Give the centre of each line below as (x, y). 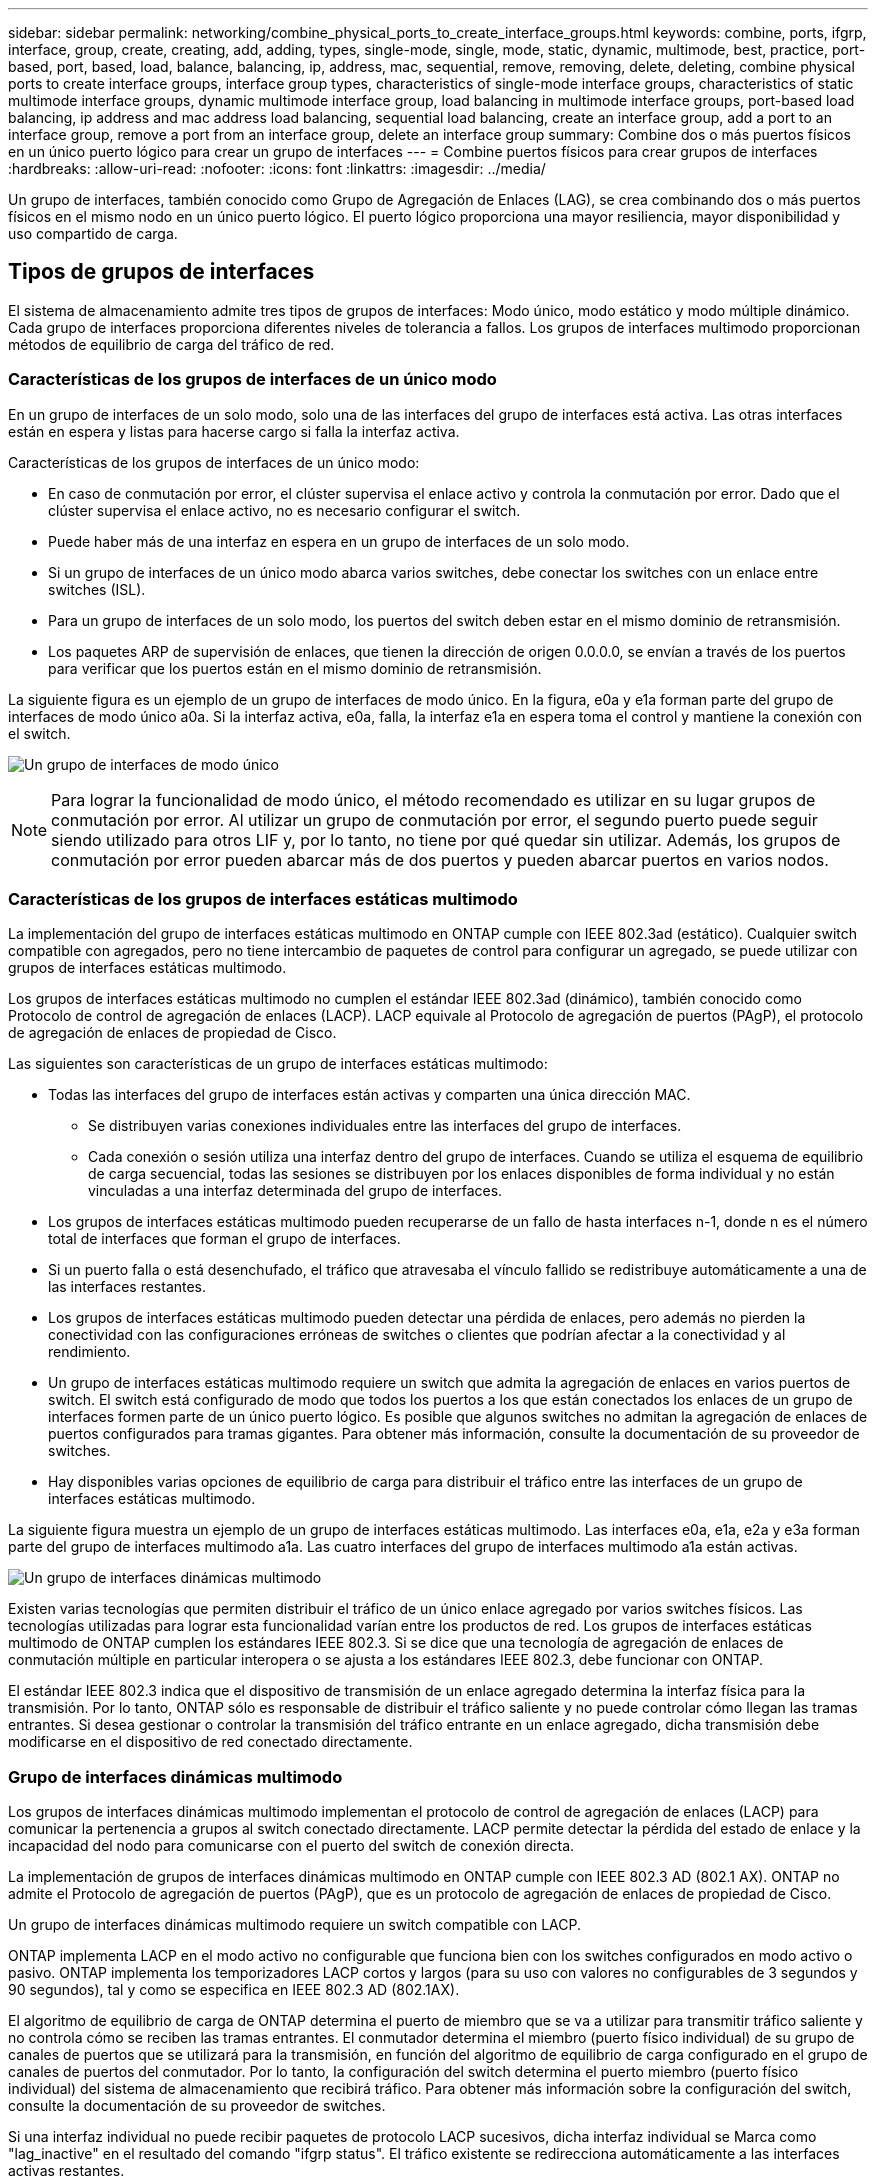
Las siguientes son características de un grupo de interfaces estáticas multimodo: (278, 1064)
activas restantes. (66, 2171)
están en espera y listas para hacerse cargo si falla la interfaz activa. (234, 431)
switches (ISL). (97, 589)
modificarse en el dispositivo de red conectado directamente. (210, 1742)
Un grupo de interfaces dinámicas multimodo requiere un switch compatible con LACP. (294, 1925)
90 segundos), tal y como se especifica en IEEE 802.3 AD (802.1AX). (234, 1990)
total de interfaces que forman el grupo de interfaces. (224, 1239)
